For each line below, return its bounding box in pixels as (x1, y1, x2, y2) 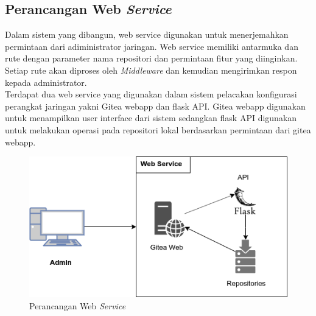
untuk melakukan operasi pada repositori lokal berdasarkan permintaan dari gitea (5, 123, 311, 136)
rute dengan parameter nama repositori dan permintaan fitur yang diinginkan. (5, 52, 298, 65)
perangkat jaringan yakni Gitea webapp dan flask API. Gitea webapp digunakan (5, 99, 306, 112)
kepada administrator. (5, 75, 87, 88)
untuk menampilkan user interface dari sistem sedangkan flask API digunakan (5, 111, 297, 124)
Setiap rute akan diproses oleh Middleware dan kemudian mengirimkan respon (5, 63, 297, 76)
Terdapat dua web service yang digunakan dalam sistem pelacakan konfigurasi (5, 88, 297, 100)
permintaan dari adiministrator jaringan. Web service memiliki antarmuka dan (5, 40, 298, 52)
